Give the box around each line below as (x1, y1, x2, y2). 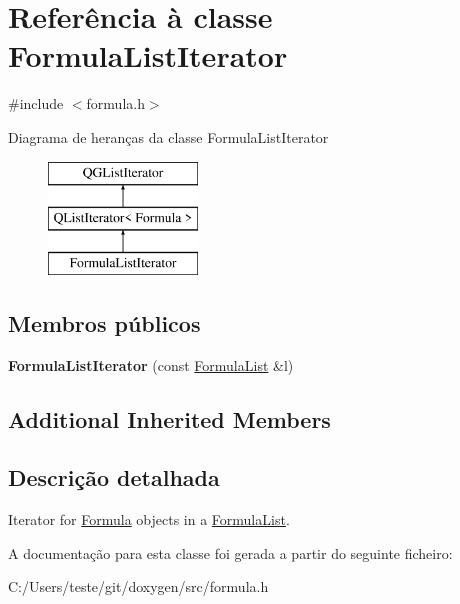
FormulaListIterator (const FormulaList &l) (8, 354, 294, 375)
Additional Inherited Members (8, 403, 331, 434)
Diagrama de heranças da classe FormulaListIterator (8, 126, 329, 147)
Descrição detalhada (8, 462, 220, 493)
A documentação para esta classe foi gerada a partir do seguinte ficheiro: (8, 542, 453, 563)
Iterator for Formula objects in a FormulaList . (8, 509, 290, 530)
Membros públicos (8, 307, 201, 338)
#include (8, 93, 64, 114)
